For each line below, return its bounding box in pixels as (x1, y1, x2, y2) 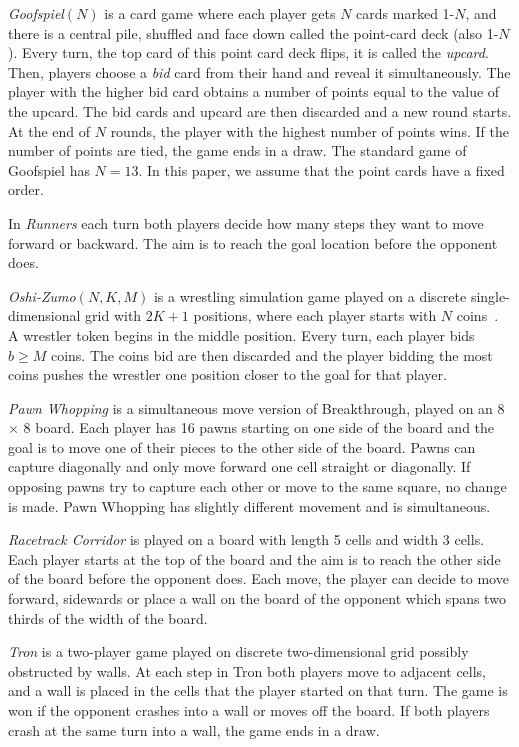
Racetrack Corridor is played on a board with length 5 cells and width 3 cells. (8, 529, 485, 550)
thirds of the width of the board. (8, 607, 208, 628)
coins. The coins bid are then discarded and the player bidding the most (50, 344, 493, 365)
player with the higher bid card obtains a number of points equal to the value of (8, 81, 500, 102)
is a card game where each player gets (104, 3, 336, 23)
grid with (85, 305, 142, 326)
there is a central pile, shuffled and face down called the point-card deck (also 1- (8, 22, 499, 43)
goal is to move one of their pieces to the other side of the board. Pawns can (8, 436, 476, 457)
